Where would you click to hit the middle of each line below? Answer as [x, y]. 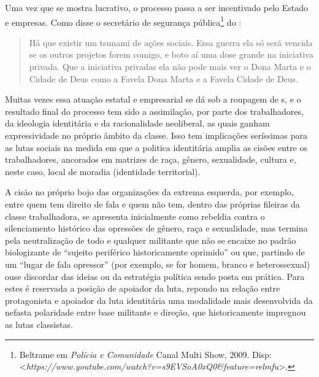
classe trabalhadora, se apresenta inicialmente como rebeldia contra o [135, 216]
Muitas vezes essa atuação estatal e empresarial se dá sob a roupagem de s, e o [153, 99]
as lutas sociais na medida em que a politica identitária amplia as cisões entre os [156, 147]
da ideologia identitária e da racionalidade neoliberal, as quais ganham [137, 123]
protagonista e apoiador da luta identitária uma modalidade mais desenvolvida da [159, 300]
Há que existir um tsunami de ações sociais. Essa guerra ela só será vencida [171, 42]
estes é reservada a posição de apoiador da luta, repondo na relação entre [143, 288]
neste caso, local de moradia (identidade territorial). [103, 171]
